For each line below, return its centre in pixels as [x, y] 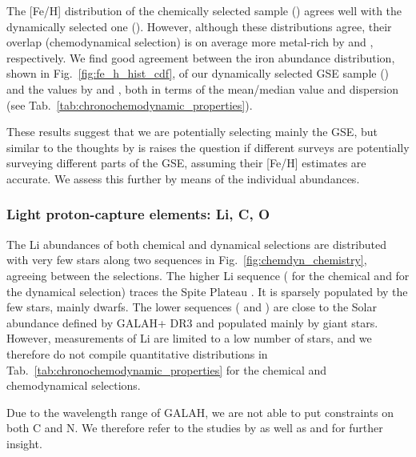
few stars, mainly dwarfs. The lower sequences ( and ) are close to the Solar [192, 307]
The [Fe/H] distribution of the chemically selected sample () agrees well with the [204, 10]
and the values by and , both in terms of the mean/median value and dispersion [203, 88]
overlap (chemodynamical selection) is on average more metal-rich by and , [190, 42]
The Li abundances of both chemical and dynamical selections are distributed [197, 244]
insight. [24, 443]
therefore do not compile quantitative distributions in [137, 353]
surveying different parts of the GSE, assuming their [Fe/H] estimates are [186, 163]
